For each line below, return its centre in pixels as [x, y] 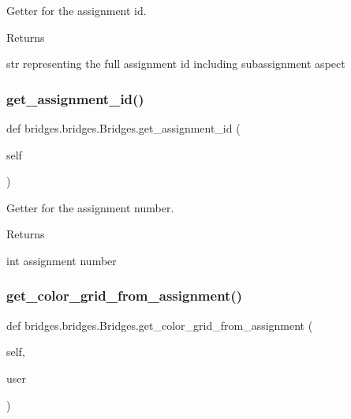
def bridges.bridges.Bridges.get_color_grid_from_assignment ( [160, 325]
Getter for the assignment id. [77, 10]
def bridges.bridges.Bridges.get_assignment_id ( [123, 128]
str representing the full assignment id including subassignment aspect [176, 64]
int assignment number [62, 260]
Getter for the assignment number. [90, 207]
